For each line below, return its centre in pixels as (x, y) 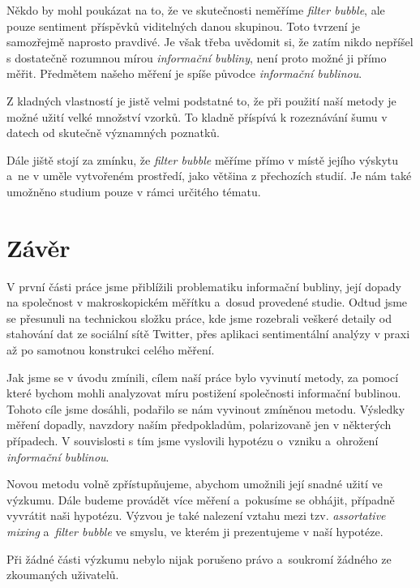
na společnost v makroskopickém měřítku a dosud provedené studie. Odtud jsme (207, 302)
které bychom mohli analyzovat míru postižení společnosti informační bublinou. (204, 393)
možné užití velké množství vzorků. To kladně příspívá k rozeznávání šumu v (197, 116)
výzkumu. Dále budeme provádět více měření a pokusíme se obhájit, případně (201, 499)
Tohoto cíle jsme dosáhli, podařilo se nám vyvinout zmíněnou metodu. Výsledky (206, 408)
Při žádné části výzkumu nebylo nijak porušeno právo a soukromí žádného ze (199, 558)
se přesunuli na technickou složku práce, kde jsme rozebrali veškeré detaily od (199, 318)
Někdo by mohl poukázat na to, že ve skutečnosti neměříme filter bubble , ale (196, 10)
